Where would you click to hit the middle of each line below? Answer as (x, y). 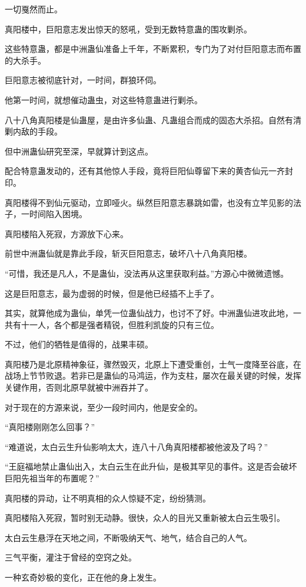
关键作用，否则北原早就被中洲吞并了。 (79, 387)
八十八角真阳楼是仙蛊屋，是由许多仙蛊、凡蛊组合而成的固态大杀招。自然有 (149, 119)
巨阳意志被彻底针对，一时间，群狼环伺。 (83, 80)
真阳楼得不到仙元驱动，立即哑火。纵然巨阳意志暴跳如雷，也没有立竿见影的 (149, 202)
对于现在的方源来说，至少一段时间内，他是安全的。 (104, 407)
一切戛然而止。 (34, 9)
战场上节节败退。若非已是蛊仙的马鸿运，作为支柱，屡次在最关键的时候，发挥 (153, 376)
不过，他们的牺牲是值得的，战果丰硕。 (79, 344)
